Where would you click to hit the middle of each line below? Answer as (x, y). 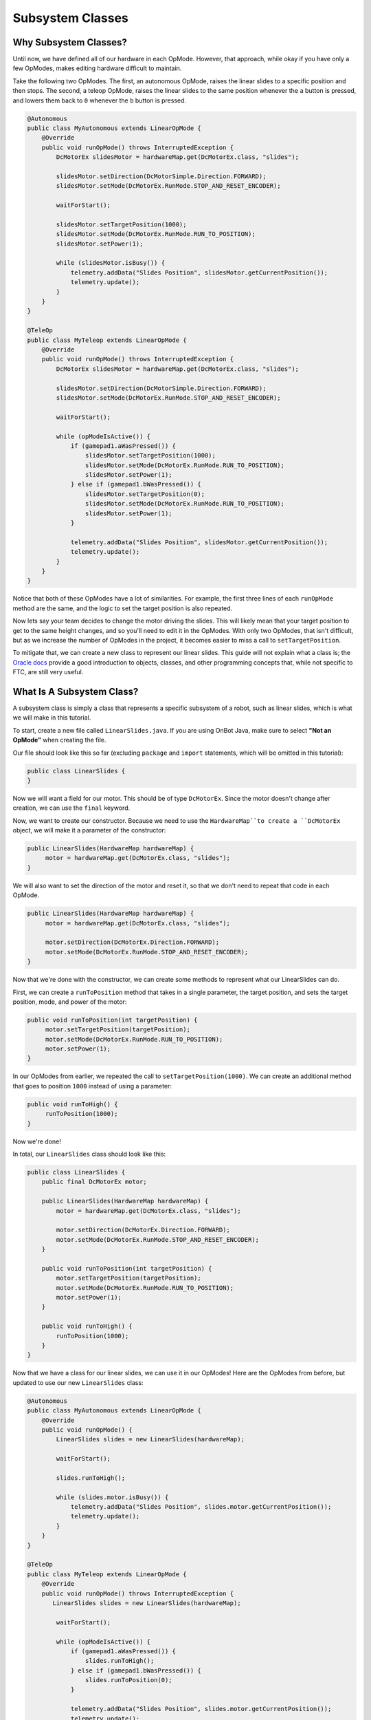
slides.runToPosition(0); (128, 1680)
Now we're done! (37, 1141)
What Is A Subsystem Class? (76, 691)
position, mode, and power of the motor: (70, 1002)
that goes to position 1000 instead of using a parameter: (92, 1086)
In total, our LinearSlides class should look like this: (89, 1154)
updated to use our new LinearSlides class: (78, 1382)
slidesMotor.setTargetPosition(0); (145, 494)
